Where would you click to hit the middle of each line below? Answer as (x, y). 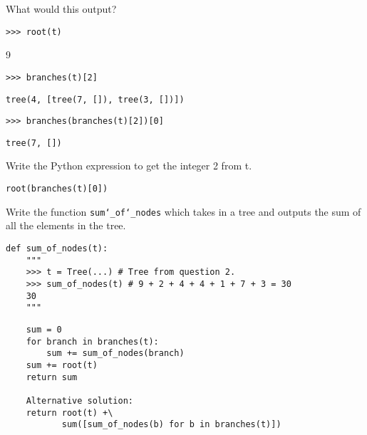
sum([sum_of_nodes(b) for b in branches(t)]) (171, 425)
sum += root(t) (62, 365)
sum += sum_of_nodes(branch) (115, 353)
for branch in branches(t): (92, 341)
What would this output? (61, 9)
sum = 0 (44, 329)
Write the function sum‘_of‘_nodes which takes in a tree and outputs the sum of (183, 211)
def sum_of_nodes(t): (57, 248)
